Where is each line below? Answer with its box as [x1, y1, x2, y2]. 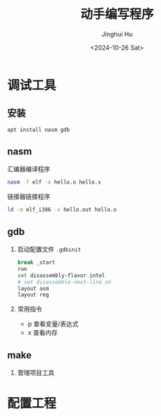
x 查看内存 [27, 329, 58, 337]
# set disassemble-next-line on [17, 278, 112, 285]
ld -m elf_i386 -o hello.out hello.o [7, 207, 117, 214]
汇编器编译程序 [7, 165, 50, 173]
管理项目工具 [17, 369, 54, 377]
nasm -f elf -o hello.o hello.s [7, 179, 101, 186]
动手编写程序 [79, 6, 154, 22]
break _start [17, 259, 56, 266]
